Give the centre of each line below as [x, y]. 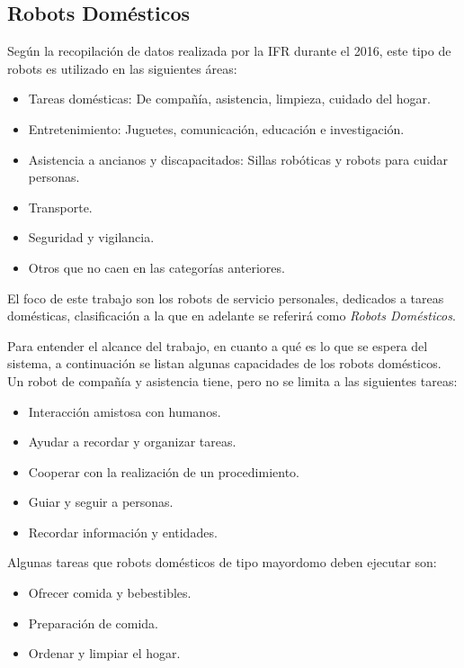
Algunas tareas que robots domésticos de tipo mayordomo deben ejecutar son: [222, 562]
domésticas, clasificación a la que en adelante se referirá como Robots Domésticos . [232, 316]
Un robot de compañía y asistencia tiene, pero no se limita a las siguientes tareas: [232, 380]
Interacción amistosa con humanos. [125, 411]
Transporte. [60, 207]
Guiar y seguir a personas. [101, 502]
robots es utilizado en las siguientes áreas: [122, 68]
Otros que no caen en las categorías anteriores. [156, 267]
